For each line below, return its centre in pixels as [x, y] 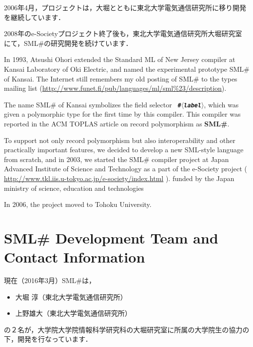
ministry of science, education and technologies [74, 188]
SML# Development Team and [111, 237]
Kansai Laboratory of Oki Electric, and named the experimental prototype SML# [127, 69]
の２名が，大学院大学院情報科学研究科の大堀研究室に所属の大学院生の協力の [127, 329]
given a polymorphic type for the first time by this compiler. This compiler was [122, 114]
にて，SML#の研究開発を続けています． [68, 43]
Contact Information [75, 257]
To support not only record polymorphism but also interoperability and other [120, 140]
